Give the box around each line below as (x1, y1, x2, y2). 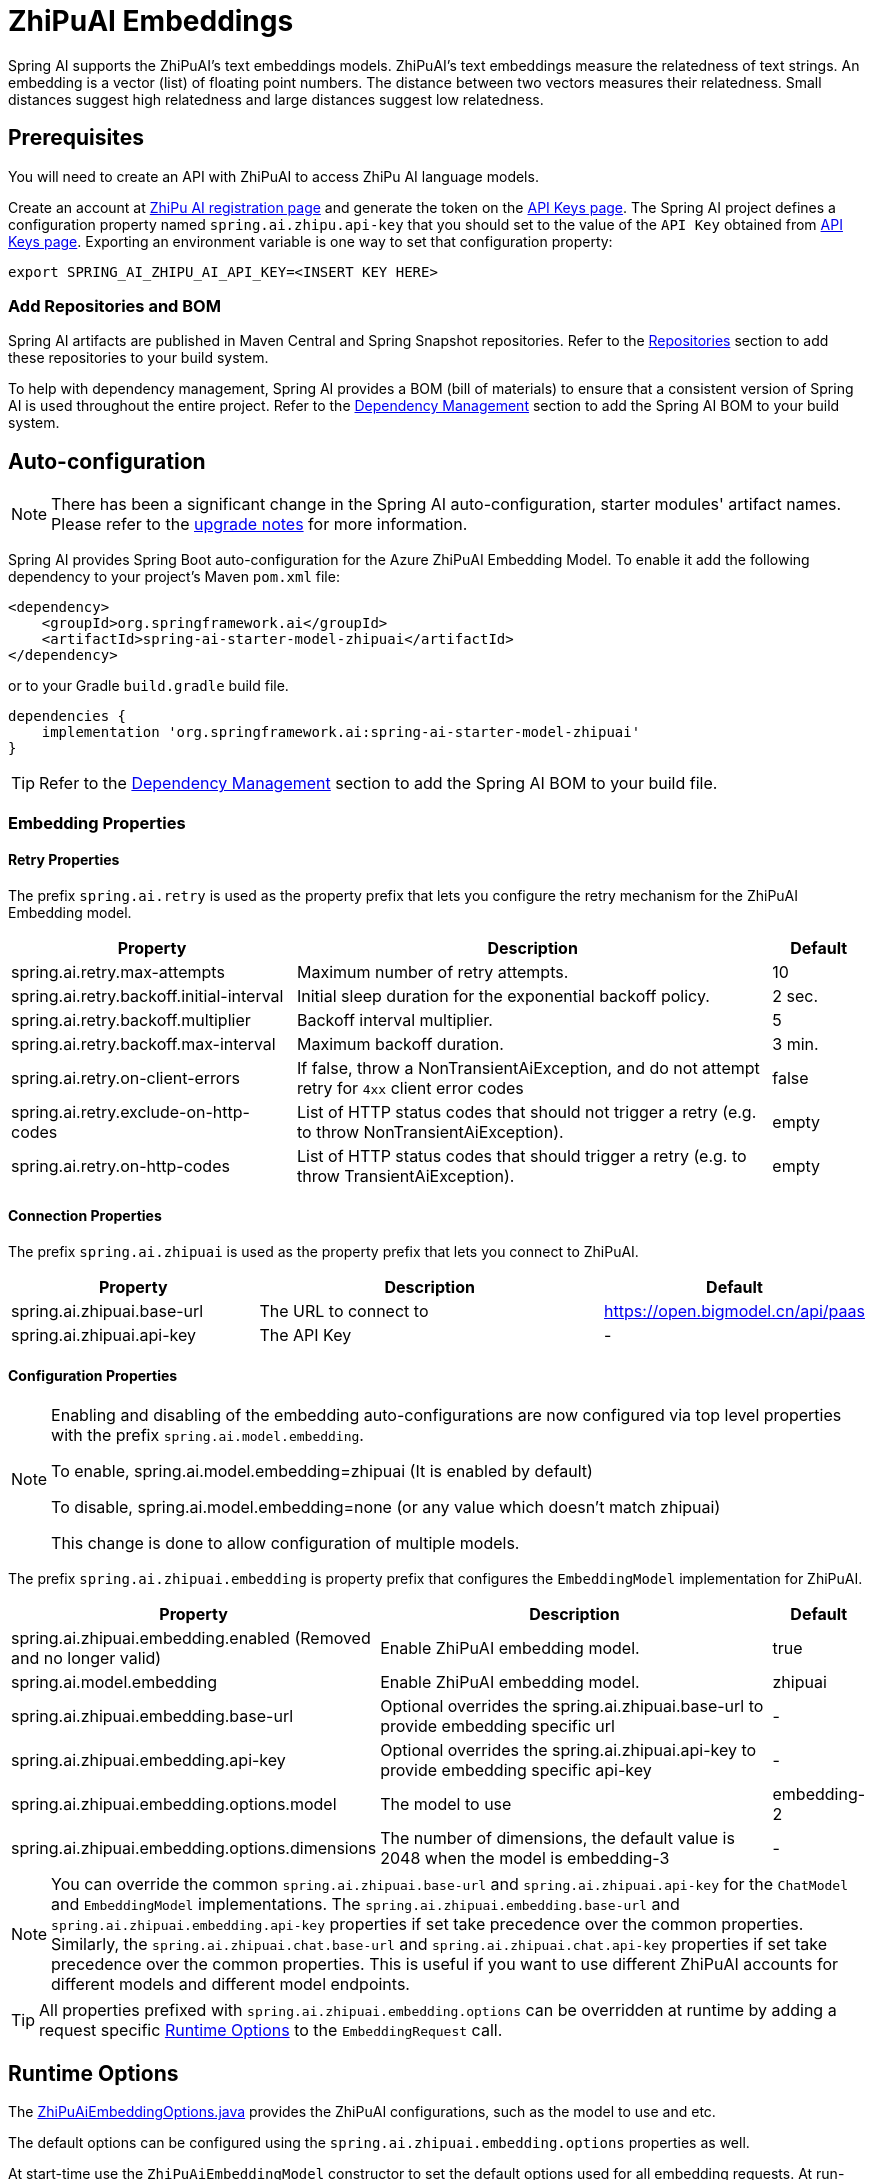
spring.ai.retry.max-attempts (11, 961, 225, 982)
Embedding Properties (8, 812, 186, 833)
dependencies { (8, 708, 127, 725)
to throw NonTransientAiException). (296, 1121, 564, 1142)
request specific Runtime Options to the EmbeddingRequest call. (39, 2020, 503, 2041)
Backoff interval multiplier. (296, 1009, 493, 1030)
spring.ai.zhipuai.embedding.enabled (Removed (11, 1628, 371, 1649)
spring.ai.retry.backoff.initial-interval (11, 985, 284, 1006)
